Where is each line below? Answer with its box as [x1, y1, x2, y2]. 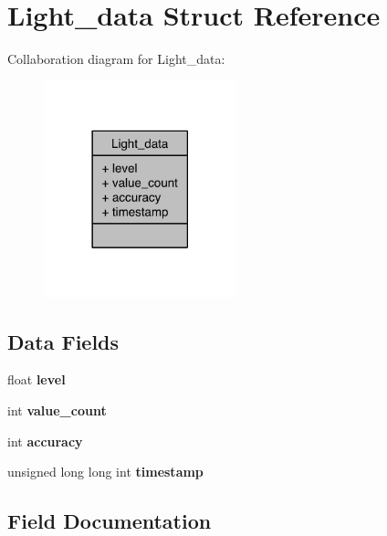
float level [7, 370, 66, 389]
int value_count [7, 400, 107, 419]
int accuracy [7, 431, 83, 450]
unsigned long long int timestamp [7, 462, 204, 481]
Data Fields [7, 327, 120, 355]
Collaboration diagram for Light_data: [7, 49, 225, 68]
